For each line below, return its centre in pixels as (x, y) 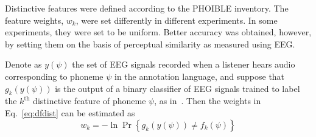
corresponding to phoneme (54, 76)
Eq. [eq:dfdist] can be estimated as (70, 112)
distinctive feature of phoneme (90, 101)
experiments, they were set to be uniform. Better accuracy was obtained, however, (158, 32)
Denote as (23, 64)
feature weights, (34, 20)
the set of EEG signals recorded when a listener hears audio (184, 64)
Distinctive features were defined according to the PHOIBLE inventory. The (147, 8)
